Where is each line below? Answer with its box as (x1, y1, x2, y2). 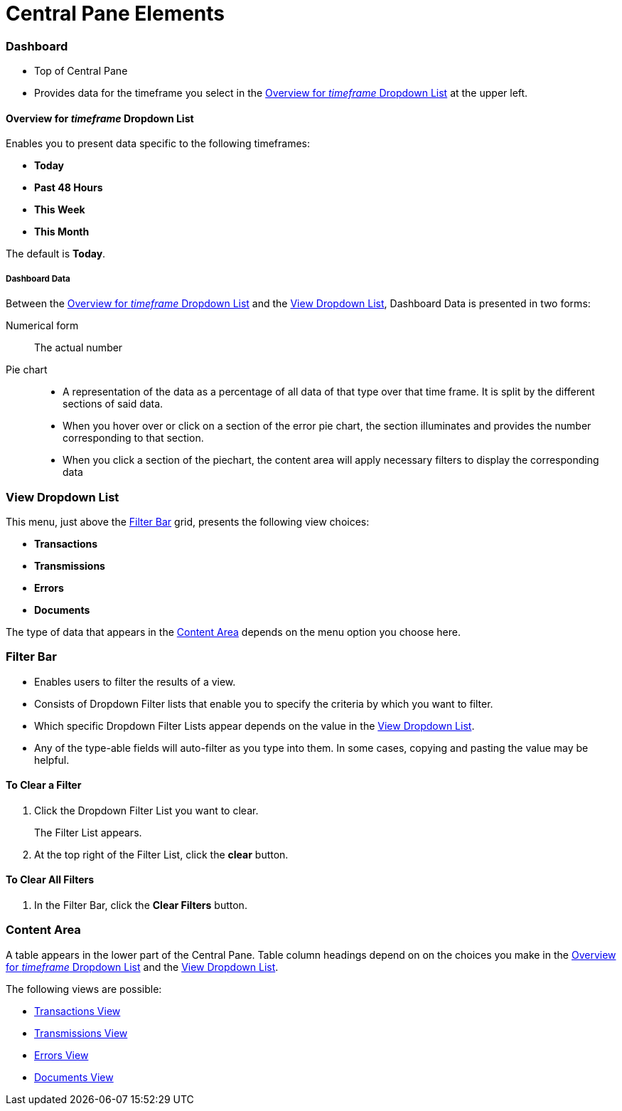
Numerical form (6, 319, 79, 332)
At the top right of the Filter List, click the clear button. (34, 848, 289, 861)
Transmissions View (34, 1026, 128, 1039)
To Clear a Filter (6, 779, 82, 792)
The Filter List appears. (34, 826, 142, 839)
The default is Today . (6, 248, 106, 260)
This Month (34, 225, 90, 238)
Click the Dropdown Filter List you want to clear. (34, 804, 259, 817)
